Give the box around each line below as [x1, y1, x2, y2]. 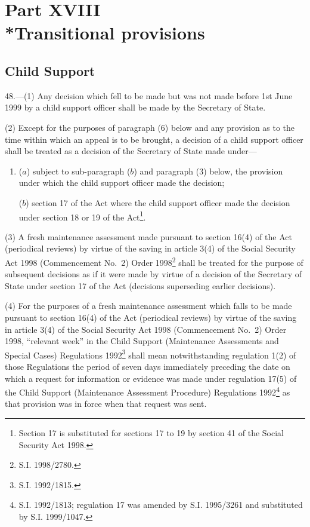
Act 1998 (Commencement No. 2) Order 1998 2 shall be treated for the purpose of [5, 254, 303, 268]
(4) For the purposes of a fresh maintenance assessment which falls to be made [5, 299, 292, 312]
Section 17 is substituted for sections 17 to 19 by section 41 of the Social [18, 427, 284, 439]
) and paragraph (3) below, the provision [134, 164, 283, 177]
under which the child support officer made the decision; [18, 176, 225, 189]
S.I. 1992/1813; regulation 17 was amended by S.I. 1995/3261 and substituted [18, 498, 303, 511]
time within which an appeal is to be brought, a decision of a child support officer [5, 133, 303, 145]
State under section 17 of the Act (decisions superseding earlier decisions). [5, 279, 276, 292]
